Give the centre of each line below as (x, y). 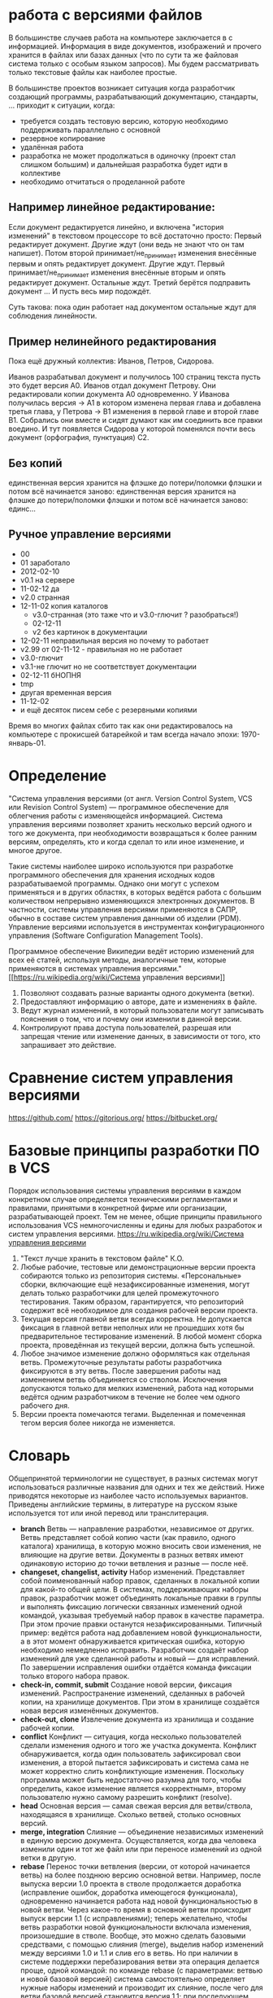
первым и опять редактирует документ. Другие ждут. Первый (117, 263)
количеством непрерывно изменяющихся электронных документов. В (132, 900)
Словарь (39, 1455)
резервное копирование (63, 138)
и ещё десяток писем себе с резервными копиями (108, 710)
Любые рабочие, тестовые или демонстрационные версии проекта (138, 1267)
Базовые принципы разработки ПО (134, 1150)
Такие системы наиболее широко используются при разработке (121, 866)
